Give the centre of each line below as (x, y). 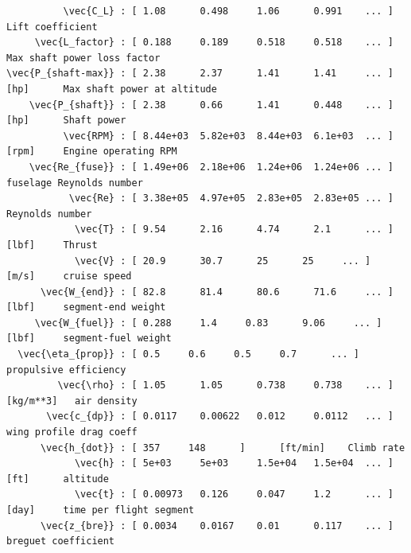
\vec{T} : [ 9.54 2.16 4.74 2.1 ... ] (234, 230)
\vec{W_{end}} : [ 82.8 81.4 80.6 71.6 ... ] (217, 292)
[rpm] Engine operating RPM (92, 152)
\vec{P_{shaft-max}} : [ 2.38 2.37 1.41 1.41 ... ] (200, 74)
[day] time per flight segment (101, 510)
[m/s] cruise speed (69, 276)
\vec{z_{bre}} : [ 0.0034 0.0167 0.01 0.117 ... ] (217, 526)
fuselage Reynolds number (75, 183)
